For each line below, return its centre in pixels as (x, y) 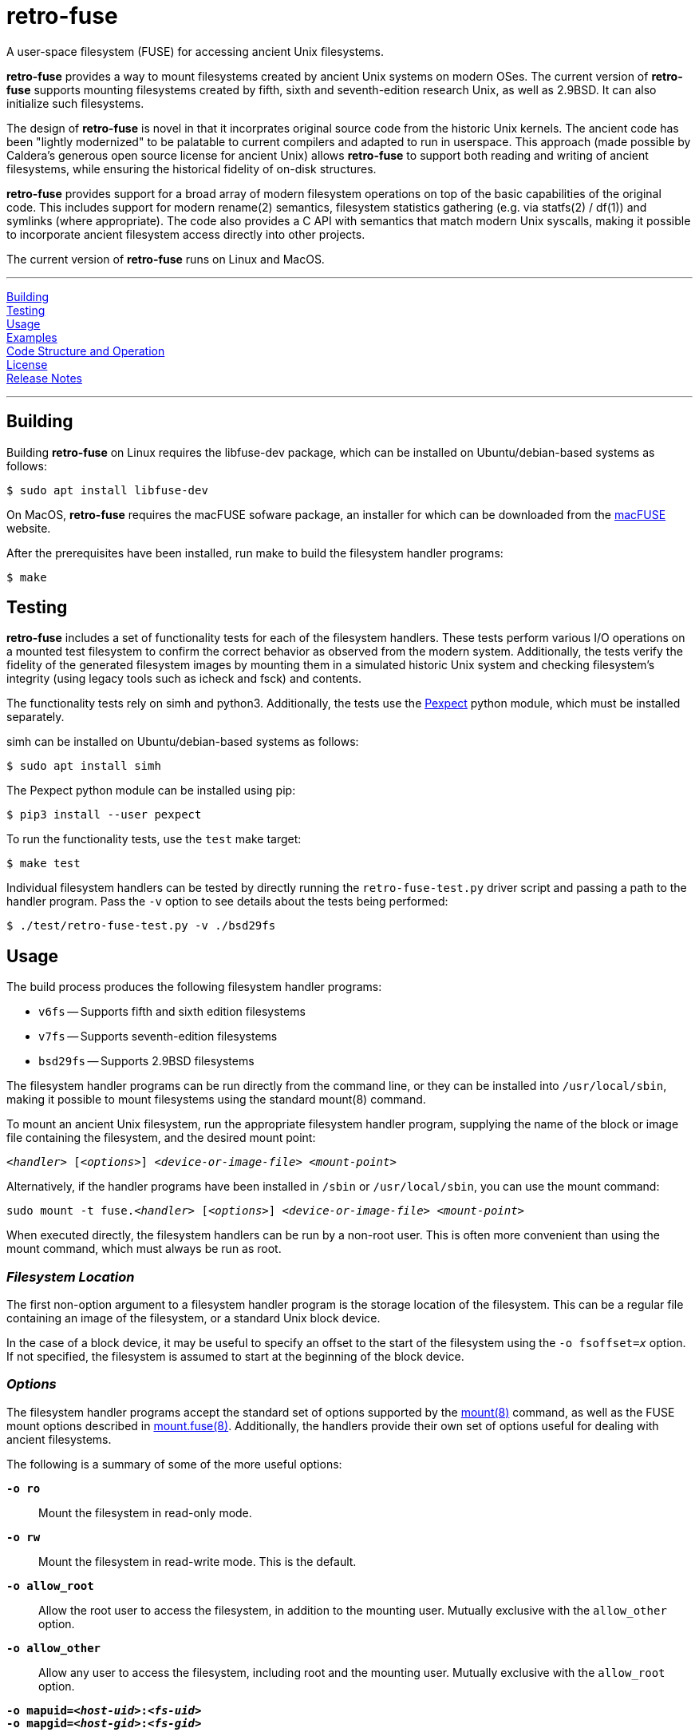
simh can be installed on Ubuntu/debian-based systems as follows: (183, 742)
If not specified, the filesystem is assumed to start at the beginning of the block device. (235, 1357)
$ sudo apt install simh (84, 766)
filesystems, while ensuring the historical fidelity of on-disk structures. (192, 168)
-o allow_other (54, 1648)
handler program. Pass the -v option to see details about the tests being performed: (227, 902)
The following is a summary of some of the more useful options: (174, 1464)
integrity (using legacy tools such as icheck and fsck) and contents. (184, 679)
